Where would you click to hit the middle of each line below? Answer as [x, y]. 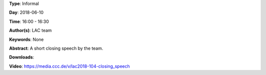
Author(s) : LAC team [30, 30]
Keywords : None [26, 39]
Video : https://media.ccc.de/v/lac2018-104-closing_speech [69, 66]
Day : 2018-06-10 [26, 13]
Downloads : [22, 57]
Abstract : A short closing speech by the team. [56, 48]
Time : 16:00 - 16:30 [29, 21]
